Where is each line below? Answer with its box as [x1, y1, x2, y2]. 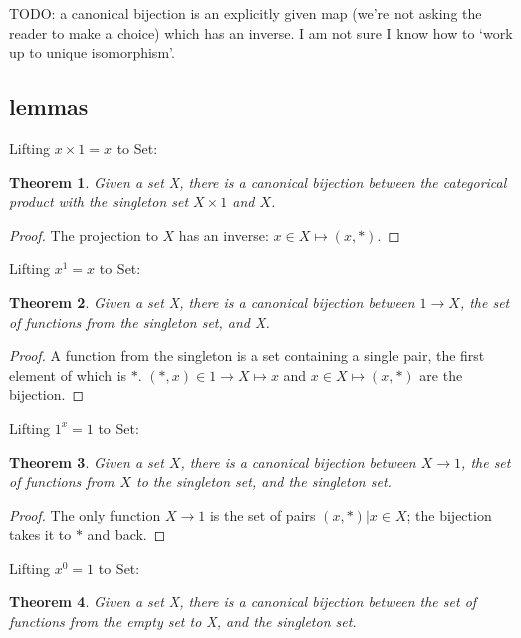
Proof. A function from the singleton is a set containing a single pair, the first [9, 345, 485, 366]
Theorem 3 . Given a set [9, 451, 164, 472]
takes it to [9, 524, 72, 545]
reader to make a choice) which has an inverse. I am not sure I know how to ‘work [9, 22, 513, 43]
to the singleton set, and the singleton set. [136, 471, 392, 492]
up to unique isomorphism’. [9, 42, 175, 63]
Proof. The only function [9, 504, 161, 525]
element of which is [9, 364, 127, 385]
